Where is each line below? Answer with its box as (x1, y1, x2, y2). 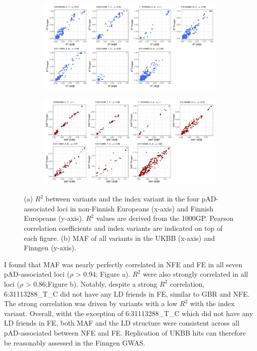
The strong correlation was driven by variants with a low (4, 298, 178, 309)
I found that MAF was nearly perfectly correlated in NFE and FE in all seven (4, 259, 243, 269)
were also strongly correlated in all (142, 269, 248, 279)
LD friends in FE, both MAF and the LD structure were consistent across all (4, 318, 240, 328)
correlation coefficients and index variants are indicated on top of (24, 222, 223, 233)
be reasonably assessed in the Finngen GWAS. (4, 337, 145, 348)
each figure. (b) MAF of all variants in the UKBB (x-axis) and (24, 232, 215, 243)
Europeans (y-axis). (24, 213, 84, 223)
